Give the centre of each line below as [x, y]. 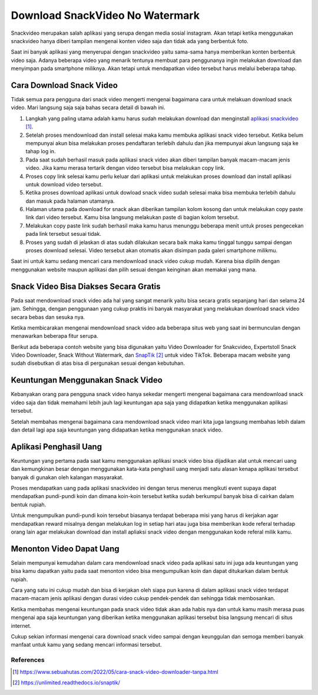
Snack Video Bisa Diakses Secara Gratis [86, 286]
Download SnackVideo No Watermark [105, 15]
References [28, 660]
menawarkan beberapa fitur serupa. [54, 336]
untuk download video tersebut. [64, 184]
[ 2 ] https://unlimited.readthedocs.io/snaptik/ [66, 682]
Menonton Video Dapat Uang [65, 549]
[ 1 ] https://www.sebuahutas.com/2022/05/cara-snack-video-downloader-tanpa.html [115, 671]
